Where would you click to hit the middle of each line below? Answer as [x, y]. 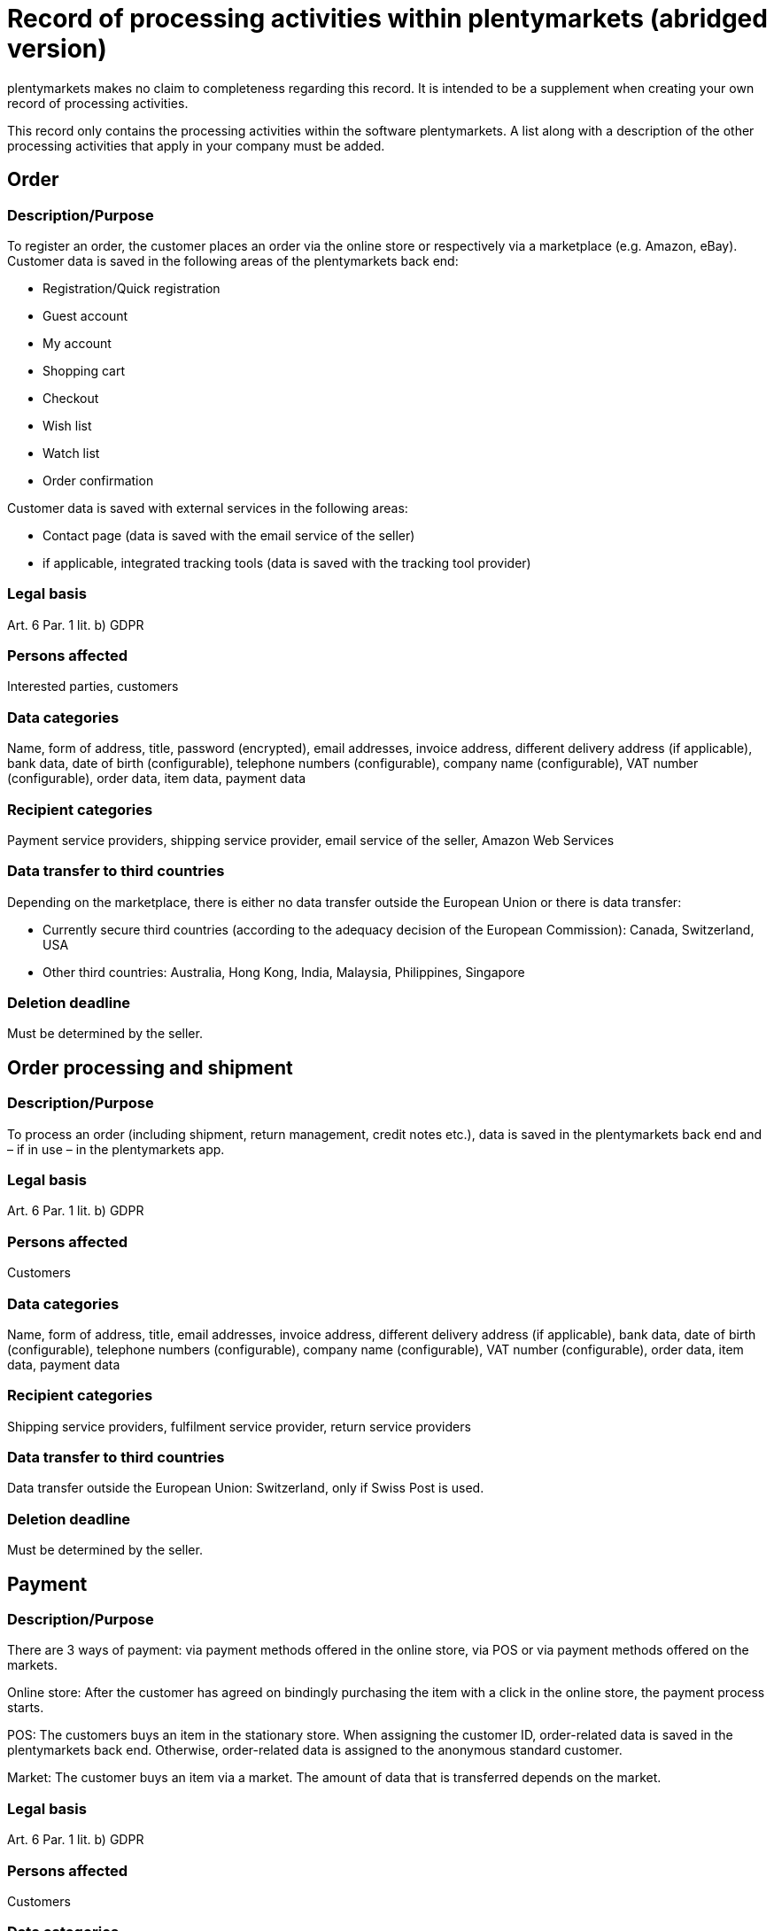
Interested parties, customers [93, 686]
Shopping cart [84, 370]
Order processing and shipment [150, 1067]
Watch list [71, 453]
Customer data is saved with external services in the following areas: [208, 508]
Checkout [71, 398]
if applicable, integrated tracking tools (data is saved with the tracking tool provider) [287, 562]
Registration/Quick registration [132, 288]
